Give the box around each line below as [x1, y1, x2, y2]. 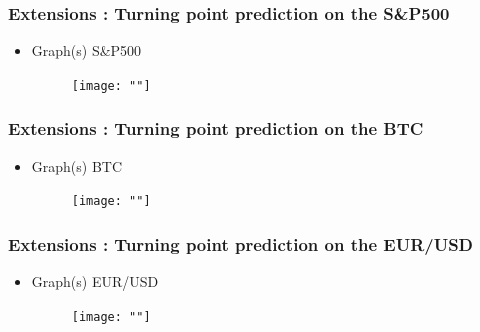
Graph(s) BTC [31, 155, 123, 176]
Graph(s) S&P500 [31, 40, 142, 61]
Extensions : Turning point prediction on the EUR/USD [8, 231, 474, 256]
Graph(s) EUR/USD [31, 271, 159, 292]
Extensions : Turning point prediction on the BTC [8, 116, 424, 141]
